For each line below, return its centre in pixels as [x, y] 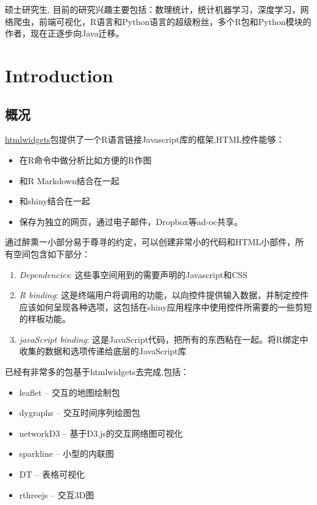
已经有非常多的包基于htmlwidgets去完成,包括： [97, 372]
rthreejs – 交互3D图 [57, 494]
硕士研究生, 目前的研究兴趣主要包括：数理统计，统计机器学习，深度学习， [153, 9]
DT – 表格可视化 [52, 474]
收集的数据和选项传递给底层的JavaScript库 [103, 351]
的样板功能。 [45, 319]
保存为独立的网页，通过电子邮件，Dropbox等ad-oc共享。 [131, 221]
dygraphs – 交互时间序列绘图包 [80, 413]
